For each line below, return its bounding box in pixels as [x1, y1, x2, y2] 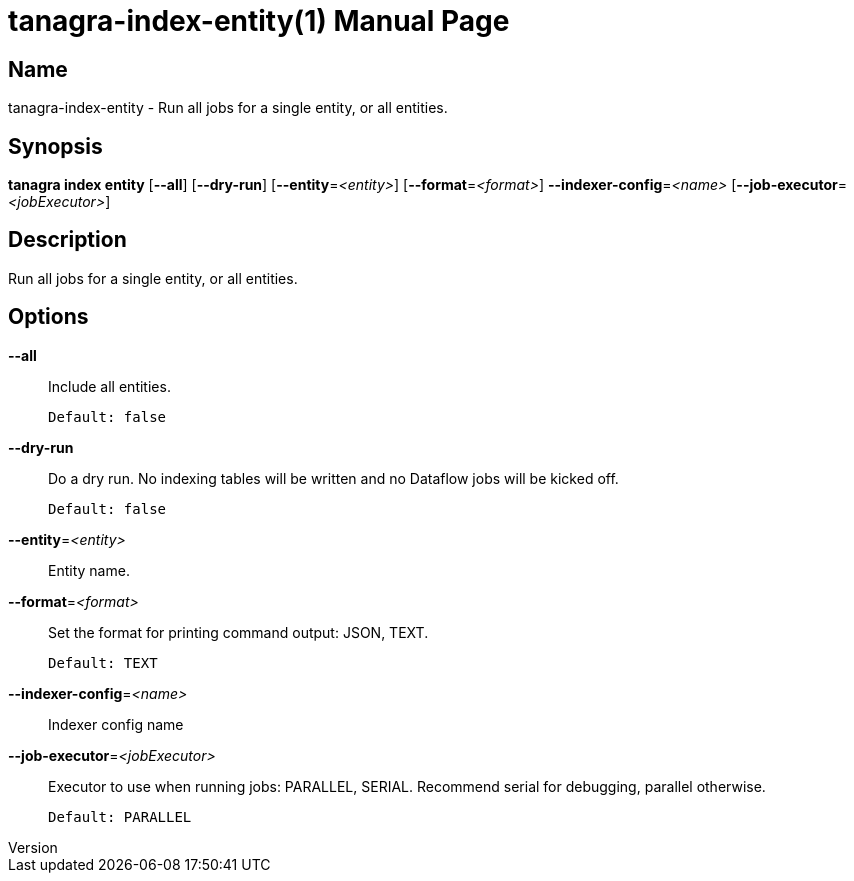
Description [8, 227, 127, 253]
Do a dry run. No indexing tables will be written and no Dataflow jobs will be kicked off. [48, 469, 619, 487]
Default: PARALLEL [48, 808, 192, 825]
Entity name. [48, 561, 130, 579]
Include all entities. [48, 377, 171, 395]
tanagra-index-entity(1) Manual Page [8, 4, 510, 38]
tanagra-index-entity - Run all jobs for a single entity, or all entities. [8, 99, 448, 117]
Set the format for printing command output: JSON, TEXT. [48, 623, 429, 641]
